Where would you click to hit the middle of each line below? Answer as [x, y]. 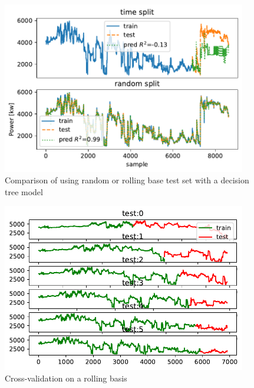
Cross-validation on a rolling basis [66, 378]
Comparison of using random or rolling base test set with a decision [127, 180]
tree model [24, 191]
